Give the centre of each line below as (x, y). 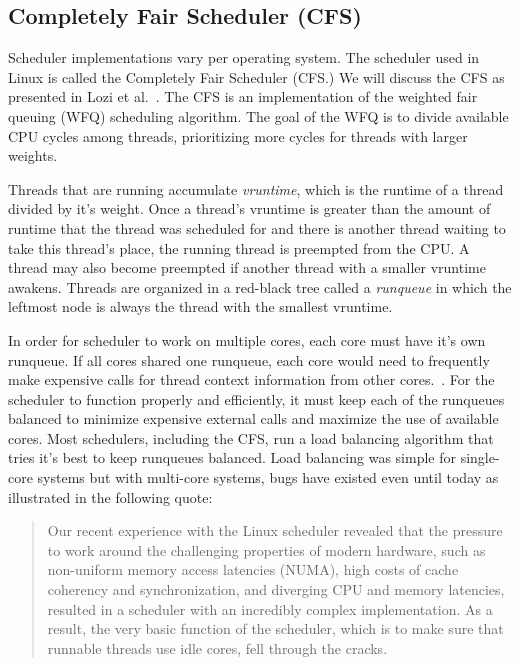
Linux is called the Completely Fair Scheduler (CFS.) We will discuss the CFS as (256, 76)
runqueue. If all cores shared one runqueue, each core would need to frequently (249, 359)
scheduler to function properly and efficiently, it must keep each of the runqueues (256, 398)
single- (480, 457)
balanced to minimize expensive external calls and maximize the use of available (253, 418)
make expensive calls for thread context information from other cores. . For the (251, 379)
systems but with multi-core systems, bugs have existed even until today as (268, 477)
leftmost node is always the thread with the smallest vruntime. (200, 306)
